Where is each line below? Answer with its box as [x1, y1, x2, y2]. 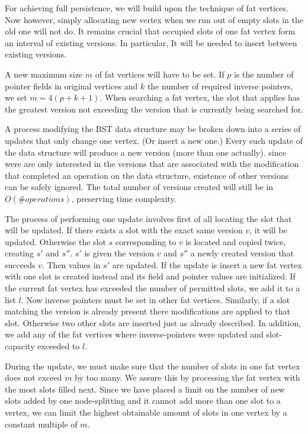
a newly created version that [190, 247, 294, 259]
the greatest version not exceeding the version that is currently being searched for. [5, 102, 303, 115]
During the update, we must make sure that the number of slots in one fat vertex [5, 359, 300, 372]
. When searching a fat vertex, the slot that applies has [100, 91, 300, 104]
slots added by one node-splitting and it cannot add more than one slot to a [5, 394, 281, 407]
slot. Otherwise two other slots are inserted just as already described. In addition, [5, 316, 301, 329]
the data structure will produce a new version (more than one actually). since [5, 146, 286, 158]
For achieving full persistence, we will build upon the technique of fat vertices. [5, 2, 288, 14]
